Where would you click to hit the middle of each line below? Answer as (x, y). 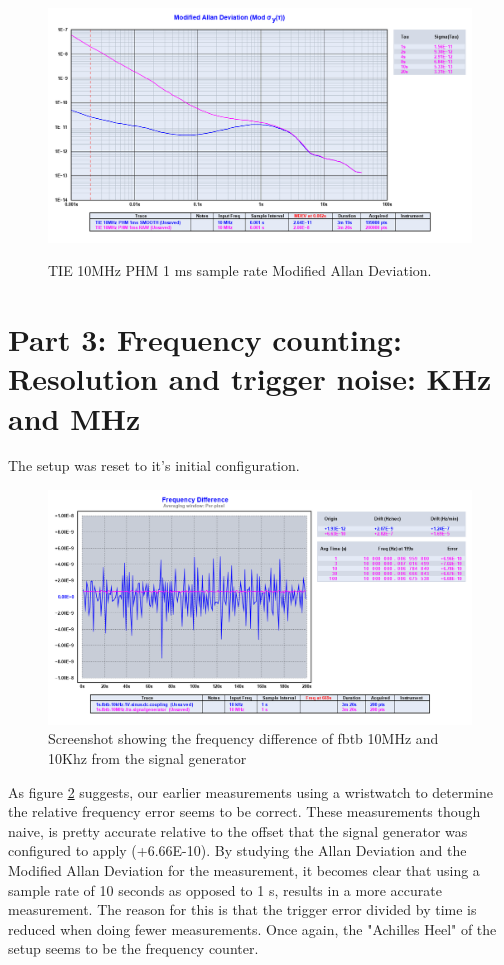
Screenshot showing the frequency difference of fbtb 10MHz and (243, 738)
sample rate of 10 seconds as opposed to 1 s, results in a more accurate (225, 889)
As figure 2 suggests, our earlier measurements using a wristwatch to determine (250, 791)
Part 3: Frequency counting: (205, 339)
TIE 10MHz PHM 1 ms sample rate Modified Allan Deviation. (240, 270)
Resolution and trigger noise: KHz (250, 378)
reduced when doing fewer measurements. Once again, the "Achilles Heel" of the (252, 928)
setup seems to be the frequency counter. (133, 948)
